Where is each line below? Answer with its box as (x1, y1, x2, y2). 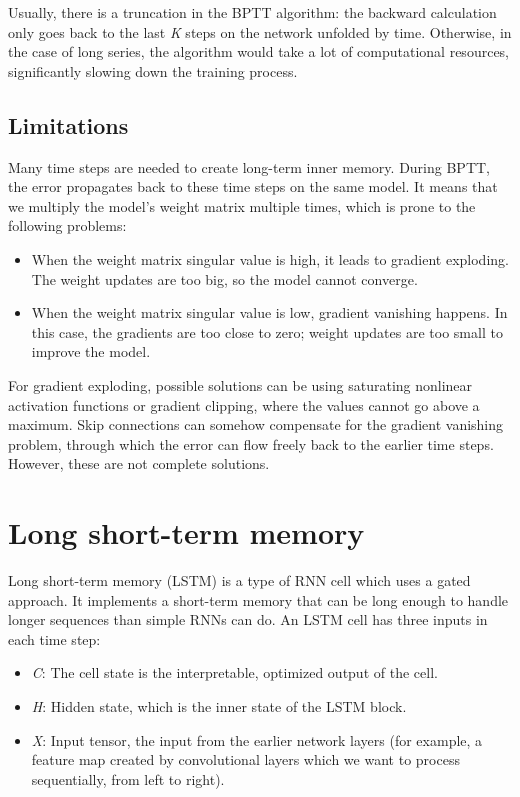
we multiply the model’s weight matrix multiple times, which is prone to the (8, 195, 476, 216)
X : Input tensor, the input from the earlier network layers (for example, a (31, 729, 483, 750)
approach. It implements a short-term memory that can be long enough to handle (8, 589, 509, 610)
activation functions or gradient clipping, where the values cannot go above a (8, 394, 480, 415)
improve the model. (31, 341, 151, 362)
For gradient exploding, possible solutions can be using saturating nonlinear (8, 374, 473, 395)
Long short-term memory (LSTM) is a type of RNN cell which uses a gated (8, 570, 471, 591)
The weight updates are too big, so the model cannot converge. (31, 268, 418, 289)
